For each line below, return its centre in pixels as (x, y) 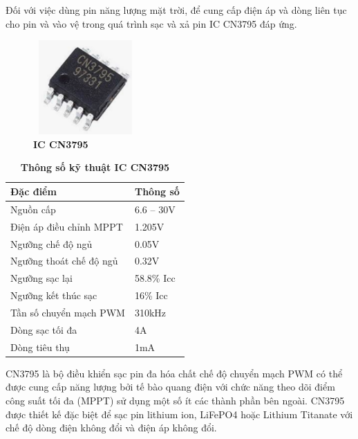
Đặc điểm (34, 191)
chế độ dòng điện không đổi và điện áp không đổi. (111, 428)
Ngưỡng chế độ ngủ (51, 243)
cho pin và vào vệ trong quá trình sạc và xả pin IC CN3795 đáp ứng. (151, 23)
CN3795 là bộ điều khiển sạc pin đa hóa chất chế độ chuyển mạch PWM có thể (174, 373)
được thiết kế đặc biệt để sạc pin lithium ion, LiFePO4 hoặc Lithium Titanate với (179, 414)
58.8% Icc (155, 278)
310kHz (150, 312)
